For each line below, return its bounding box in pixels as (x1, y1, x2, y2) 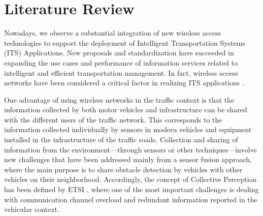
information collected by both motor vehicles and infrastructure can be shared (4, 104, 247, 115)
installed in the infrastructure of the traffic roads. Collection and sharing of (4, 134, 238, 145)
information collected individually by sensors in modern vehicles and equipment (4, 124, 252, 135)
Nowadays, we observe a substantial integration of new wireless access (4, 27, 221, 38)
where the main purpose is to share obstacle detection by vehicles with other (4, 164, 243, 174)
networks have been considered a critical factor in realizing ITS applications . (4, 77, 244, 88)
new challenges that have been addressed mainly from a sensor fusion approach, (4, 154, 252, 165)
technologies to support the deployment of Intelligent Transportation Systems (4, 37, 245, 48)
